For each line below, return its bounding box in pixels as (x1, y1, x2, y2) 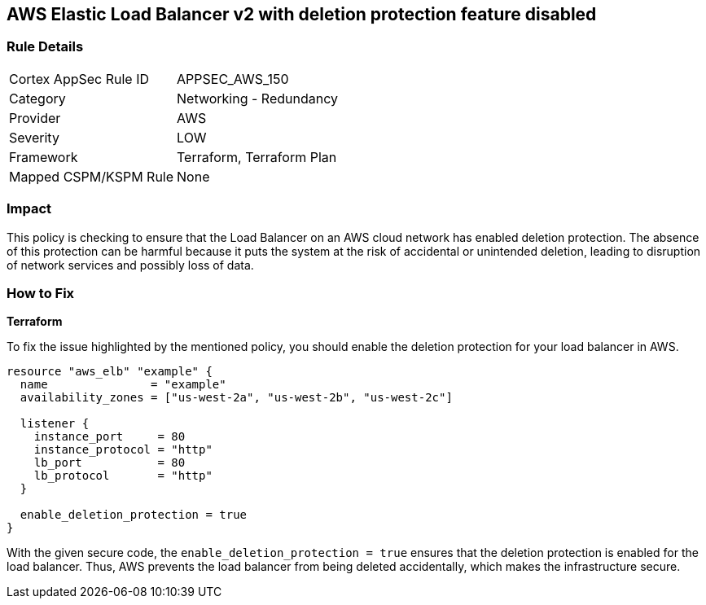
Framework (9, 148, 78, 165)
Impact (7, 200, 52, 217)
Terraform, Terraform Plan (177, 148, 337, 165)
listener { (20, 417, 90, 431)
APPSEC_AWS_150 (177, 70, 289, 87)
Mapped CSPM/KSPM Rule (9, 168, 174, 185)
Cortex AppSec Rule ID (9, 70, 150, 87)
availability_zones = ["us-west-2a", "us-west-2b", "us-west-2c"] (20, 391, 453, 405)
